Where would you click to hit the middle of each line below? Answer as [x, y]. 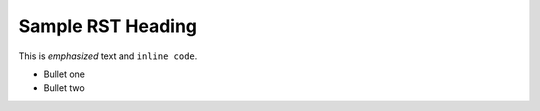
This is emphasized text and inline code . [108, 56]
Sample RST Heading [108, 26]
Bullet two [64, 88]
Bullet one [64, 74]
